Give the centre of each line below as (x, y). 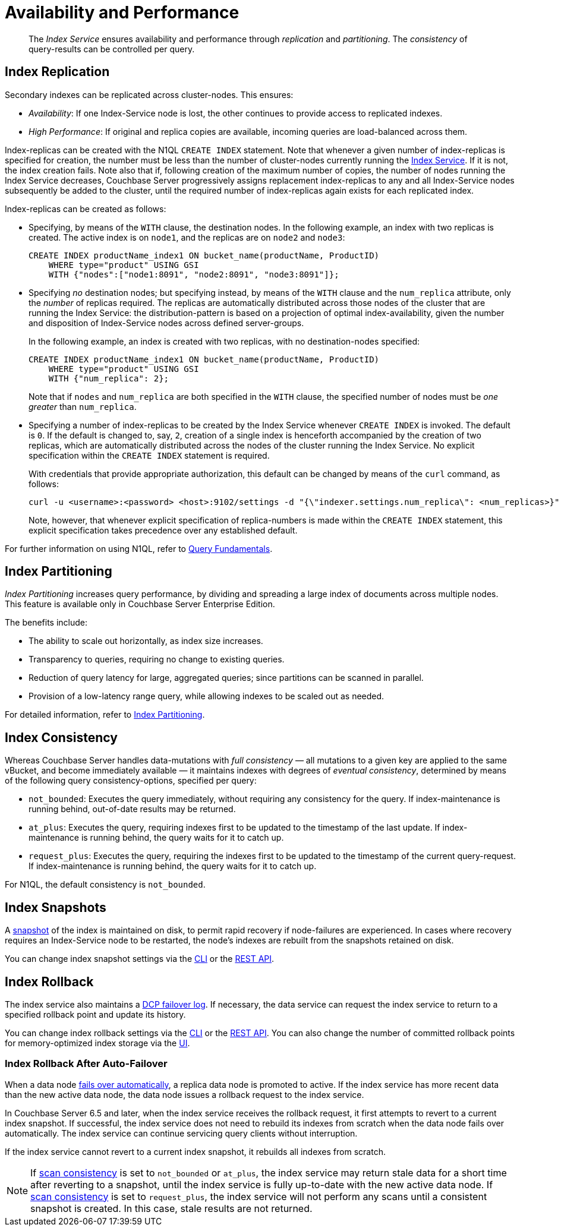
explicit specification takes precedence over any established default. (163, 530)
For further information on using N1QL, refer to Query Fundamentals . (139, 548)
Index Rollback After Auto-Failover (86, 1064)
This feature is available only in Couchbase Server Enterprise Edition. (140, 604)
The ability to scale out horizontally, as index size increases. (146, 641)
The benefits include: (46, 623)
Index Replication (57, 72)
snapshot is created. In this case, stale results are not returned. (171, 1208)
